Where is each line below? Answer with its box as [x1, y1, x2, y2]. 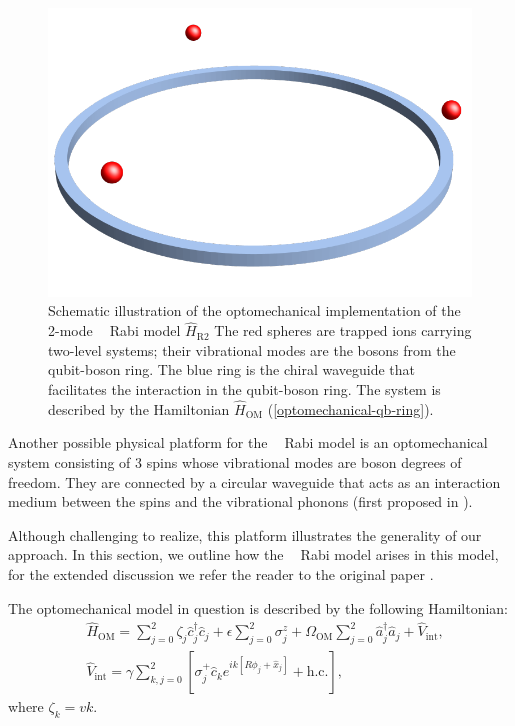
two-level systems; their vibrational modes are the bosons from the [48, 339, 456, 360]
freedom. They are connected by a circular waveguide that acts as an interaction [8, 471, 501, 492]
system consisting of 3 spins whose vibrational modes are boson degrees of [8, 452, 462, 473]
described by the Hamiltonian [48, 398, 230, 419]
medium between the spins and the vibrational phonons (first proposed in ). [8, 491, 473, 512]
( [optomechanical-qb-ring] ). [267, 398, 434, 419]
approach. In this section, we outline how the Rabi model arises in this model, [8, 544, 499, 565]
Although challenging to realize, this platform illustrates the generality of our [8, 524, 482, 545]
